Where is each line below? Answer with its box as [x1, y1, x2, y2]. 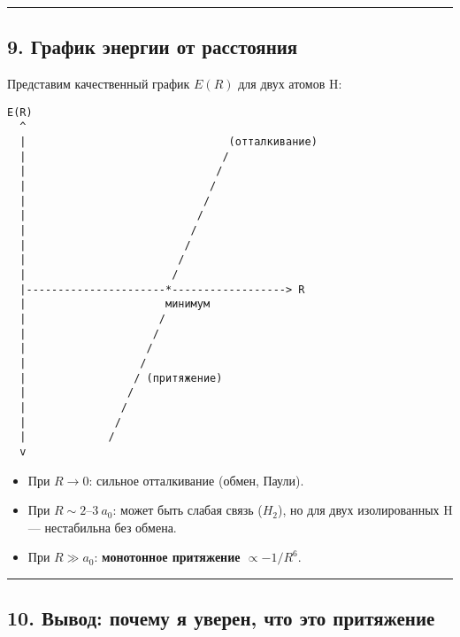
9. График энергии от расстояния [7, 33, 298, 60]
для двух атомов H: [238, 74, 342, 93]
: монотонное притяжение [94, 548, 241, 566]
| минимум [19, 298, 211, 311]
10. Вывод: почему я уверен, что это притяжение [7, 604, 435, 632]
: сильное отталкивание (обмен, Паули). [88, 470, 304, 489]
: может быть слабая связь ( [112, 501, 263, 519]
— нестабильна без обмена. [27, 517, 177, 536]
